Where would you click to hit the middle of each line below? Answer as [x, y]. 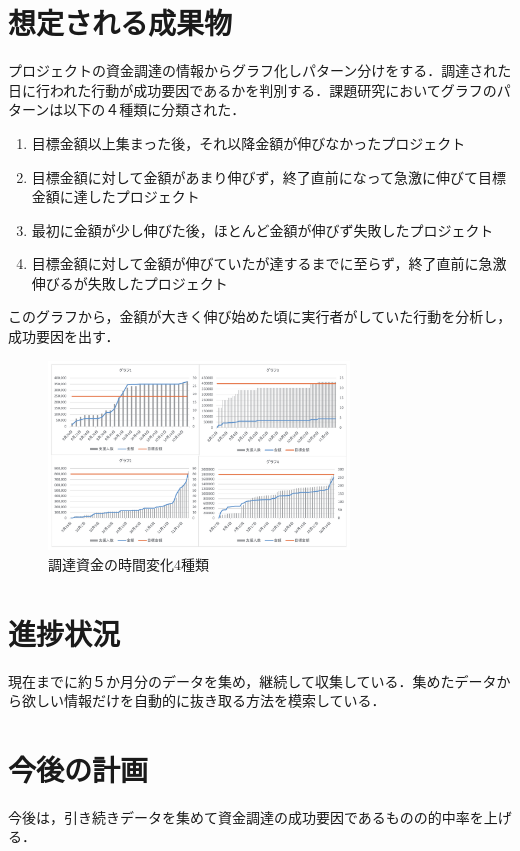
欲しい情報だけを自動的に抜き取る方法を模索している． [203, 700]
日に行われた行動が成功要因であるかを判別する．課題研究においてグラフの [252, 89]
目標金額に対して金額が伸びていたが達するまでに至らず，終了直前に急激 [269, 263]
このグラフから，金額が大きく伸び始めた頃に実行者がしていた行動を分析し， [260, 316]
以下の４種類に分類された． [154, 109]
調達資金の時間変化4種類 [128, 563]
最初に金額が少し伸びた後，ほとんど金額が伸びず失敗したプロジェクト [262, 229]
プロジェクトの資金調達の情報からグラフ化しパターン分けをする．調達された [260, 70]
